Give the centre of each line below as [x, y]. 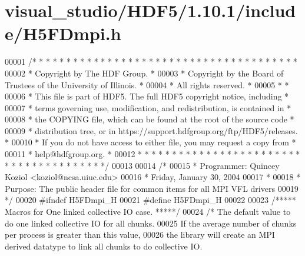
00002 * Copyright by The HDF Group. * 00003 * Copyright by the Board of [144, 73]
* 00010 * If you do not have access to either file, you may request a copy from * [150, 142]
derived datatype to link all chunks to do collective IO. [104, 246]
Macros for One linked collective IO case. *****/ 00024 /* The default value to [148, 212]
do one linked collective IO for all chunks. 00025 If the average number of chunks [151, 223]
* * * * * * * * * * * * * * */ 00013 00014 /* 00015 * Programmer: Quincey [142, 165]
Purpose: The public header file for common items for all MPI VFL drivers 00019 [152, 188]
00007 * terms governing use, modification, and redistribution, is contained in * [148, 107]
